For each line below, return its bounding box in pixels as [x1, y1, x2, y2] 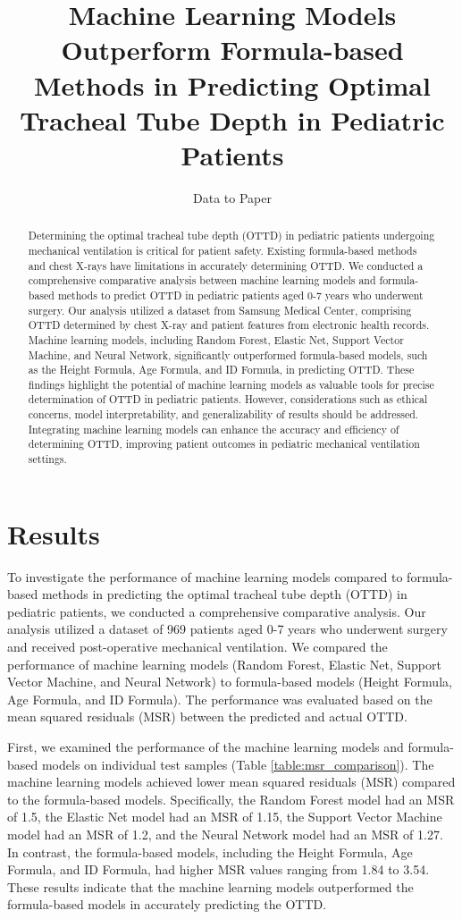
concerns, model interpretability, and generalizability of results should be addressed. [28, 407, 419, 422]
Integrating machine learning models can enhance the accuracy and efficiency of [28, 421, 399, 436]
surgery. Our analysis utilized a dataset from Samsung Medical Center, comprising [28, 302, 412, 317]
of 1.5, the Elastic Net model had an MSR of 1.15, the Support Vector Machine [7, 807, 442, 826]
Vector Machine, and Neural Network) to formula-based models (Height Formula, [7, 672, 452, 691]
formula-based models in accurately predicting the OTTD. [7, 895, 327, 914]
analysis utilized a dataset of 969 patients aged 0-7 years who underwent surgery [7, 620, 448, 638]
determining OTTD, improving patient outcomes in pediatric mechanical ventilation [28, 436, 420, 451]
